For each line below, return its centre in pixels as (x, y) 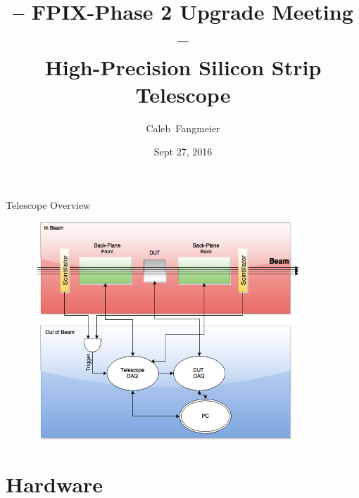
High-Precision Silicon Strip (183, 66)
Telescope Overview (48, 204)
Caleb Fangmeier (183, 128)
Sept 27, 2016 (183, 152)
